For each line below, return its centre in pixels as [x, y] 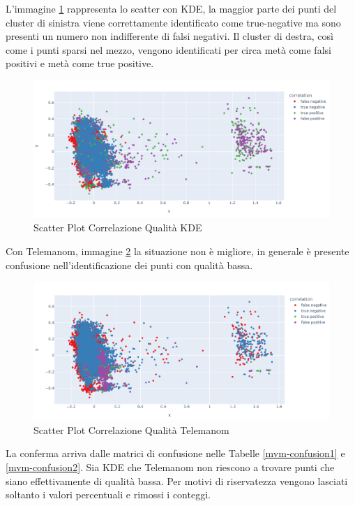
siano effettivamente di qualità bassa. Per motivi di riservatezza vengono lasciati [177, 480]
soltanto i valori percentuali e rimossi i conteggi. [108, 494]
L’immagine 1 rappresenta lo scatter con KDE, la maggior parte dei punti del [171, 8]
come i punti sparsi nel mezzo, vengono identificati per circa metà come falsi [168, 49]
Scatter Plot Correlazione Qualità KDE [118, 227]
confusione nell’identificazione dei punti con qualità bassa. [129, 265]
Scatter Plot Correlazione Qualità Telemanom [131, 429]
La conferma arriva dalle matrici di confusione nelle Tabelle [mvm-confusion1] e [175, 453]
